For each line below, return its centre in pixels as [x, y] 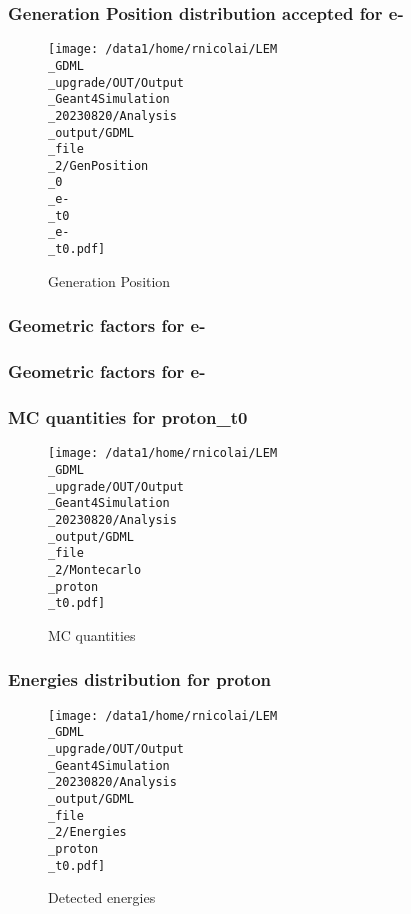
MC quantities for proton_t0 [128, 416]
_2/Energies [87, 832]
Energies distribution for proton [140, 679]
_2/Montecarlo [95, 569]
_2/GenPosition [98, 165]
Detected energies [102, 897]
